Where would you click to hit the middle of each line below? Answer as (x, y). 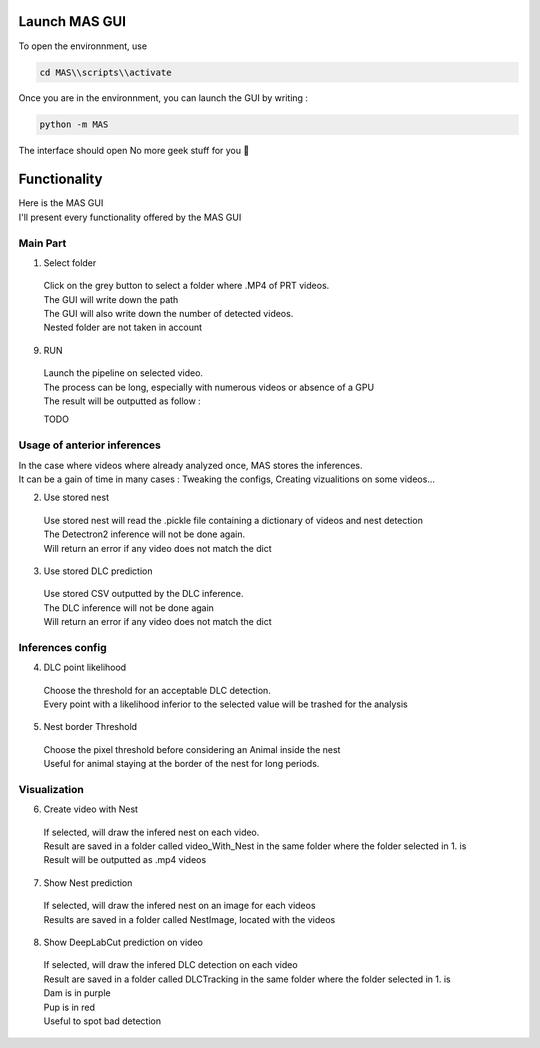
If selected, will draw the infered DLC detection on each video (171, 965)
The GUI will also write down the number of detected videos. (168, 314)
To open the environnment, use (83, 46)
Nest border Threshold (90, 727)
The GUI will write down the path (111, 299)
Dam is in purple (77, 993)
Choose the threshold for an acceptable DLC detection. (157, 690)
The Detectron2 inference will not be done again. (144, 534)
